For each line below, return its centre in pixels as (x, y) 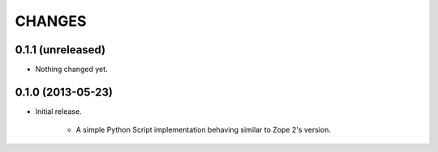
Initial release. (58, 111)
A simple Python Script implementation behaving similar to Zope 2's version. (204, 130)
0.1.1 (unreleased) (60, 50)
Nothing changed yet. (72, 70)
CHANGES (51, 21)
